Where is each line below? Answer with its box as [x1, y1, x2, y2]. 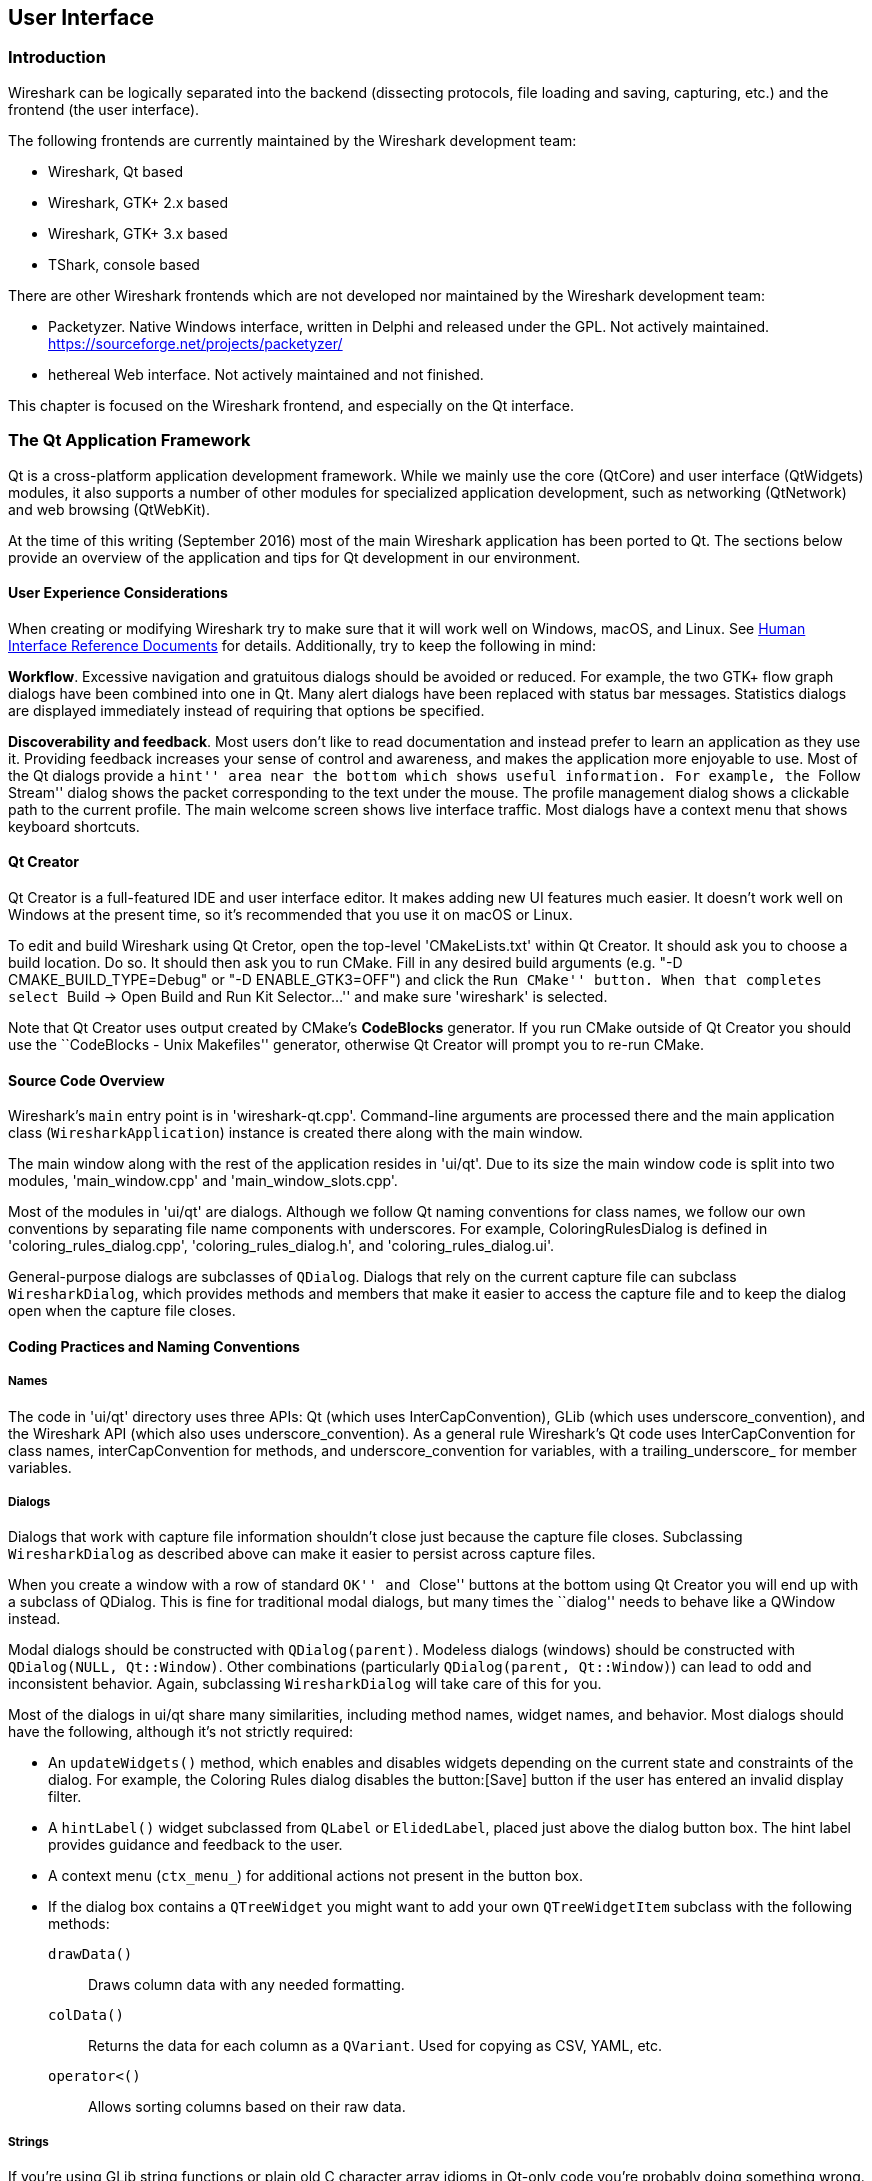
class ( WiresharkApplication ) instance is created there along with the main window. [8, 1124, 583, 1142]
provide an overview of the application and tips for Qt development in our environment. [8, 548, 581, 566]
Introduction [8, 47, 106, 68]
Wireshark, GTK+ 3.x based [48, 224, 228, 242]
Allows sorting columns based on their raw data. [88, 2098, 406, 2116]
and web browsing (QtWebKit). [8, 500, 211, 518]
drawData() [48, 1946, 133, 1963]
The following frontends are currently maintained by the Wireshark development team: [8, 131, 577, 149]
